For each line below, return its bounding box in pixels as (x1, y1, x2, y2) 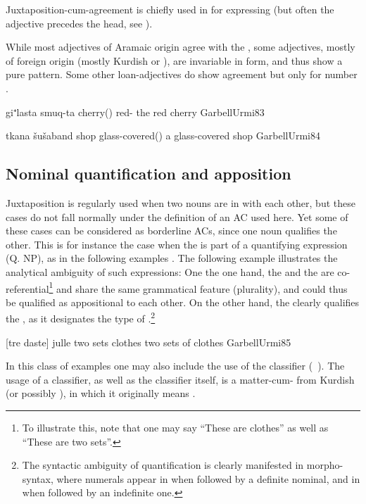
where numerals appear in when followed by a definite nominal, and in (56, 471, 360, 486)
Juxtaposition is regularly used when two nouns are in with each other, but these (6, 195, 355, 210)
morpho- (306, 458, 343, 472)
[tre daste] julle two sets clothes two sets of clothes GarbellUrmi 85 (6, 334, 291, 349)
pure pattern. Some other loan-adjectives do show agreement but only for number (6, 67, 358, 82)
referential (6, 281, 49, 296)
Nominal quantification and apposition (6, 163, 291, 184)
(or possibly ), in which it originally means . (6, 386, 196, 401)
